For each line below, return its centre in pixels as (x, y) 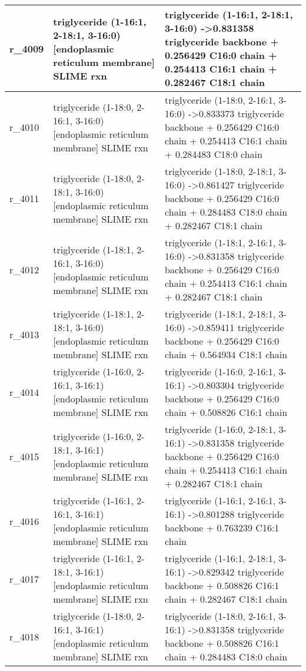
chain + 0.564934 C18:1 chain (226, 354)
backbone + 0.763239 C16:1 (222, 528)
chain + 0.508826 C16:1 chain (226, 412)
